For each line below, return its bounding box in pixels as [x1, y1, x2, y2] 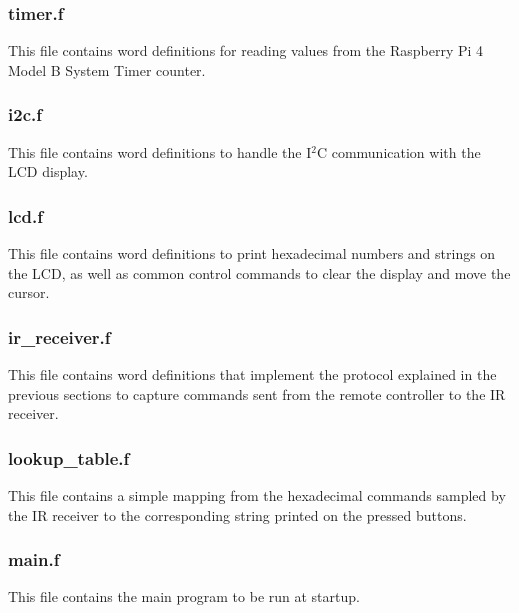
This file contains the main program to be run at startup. [8, 586, 360, 607]
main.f [8, 547, 60, 572]
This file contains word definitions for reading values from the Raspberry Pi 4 [8, 40, 484, 61]
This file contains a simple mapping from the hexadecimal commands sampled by [8, 485, 506, 506]
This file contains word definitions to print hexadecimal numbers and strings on [8, 243, 496, 264]
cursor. [8, 282, 50, 303]
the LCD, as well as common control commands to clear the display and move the [8, 262, 511, 283]
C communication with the [316, 141, 481, 162]
